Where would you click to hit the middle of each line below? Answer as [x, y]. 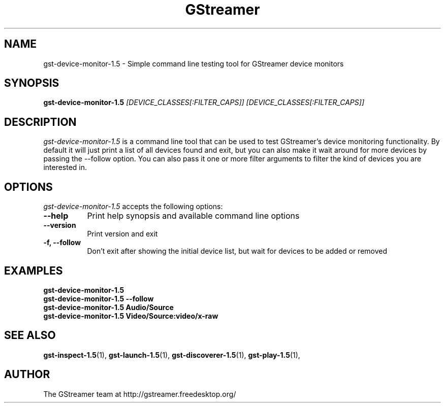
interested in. [65, 167]
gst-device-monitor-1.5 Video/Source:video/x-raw [131, 316]
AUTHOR [27, 375]
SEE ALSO [30, 335]
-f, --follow [62, 243]
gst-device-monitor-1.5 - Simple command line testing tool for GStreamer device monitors [194, 63]
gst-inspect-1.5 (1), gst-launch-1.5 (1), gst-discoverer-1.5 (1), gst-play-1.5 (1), [172, 355]
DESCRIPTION [40, 122]
